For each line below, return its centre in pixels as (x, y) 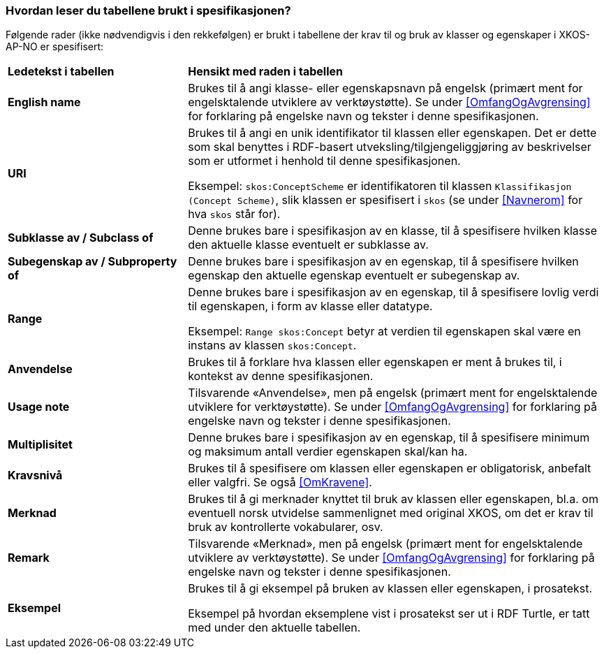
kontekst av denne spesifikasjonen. (281, 376)
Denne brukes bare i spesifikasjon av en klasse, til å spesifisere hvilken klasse (393, 231)
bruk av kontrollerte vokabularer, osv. (286, 527)
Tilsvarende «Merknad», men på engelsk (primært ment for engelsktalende (385, 544)
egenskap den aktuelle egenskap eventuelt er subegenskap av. (354, 276)
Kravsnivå (35, 475)
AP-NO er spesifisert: (55, 47)
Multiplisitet (40, 445)
